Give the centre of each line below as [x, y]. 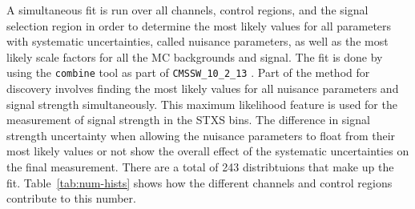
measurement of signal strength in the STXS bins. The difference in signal [188, 120]
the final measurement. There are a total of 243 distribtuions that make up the [200, 167]
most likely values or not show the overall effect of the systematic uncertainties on [208, 151]
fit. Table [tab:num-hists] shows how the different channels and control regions [199, 182]
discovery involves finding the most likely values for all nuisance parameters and [203, 88]
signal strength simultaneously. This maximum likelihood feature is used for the [202, 104]
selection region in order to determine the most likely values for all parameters [199, 25]
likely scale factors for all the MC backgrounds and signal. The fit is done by [195, 56]
